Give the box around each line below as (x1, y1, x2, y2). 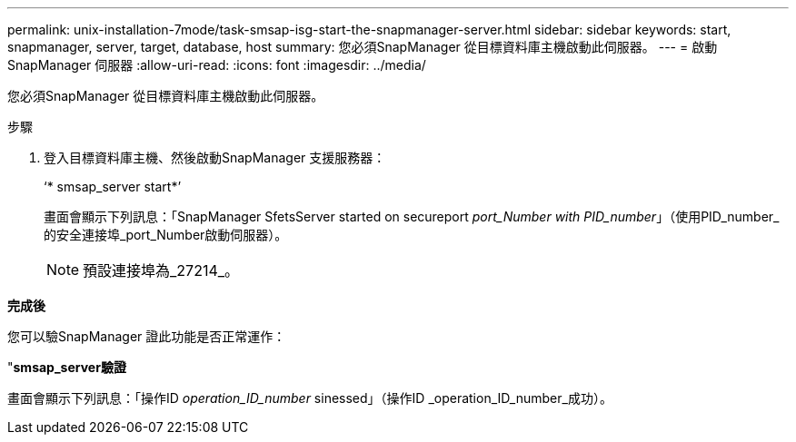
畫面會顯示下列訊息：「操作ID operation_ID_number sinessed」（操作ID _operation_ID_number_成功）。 (7, 390, 612, 406)
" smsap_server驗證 (7, 359, 126, 375)
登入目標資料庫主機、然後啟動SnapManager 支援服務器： (44, 150, 386, 165)
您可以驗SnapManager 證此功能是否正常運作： (7, 329, 286, 344)
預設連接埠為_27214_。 (83, 261, 240, 280)
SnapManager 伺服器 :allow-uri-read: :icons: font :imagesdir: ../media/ (7, 57, 426, 73)
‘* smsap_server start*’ (44, 179, 182, 194)
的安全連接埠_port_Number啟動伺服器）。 (44, 227, 288, 242)
